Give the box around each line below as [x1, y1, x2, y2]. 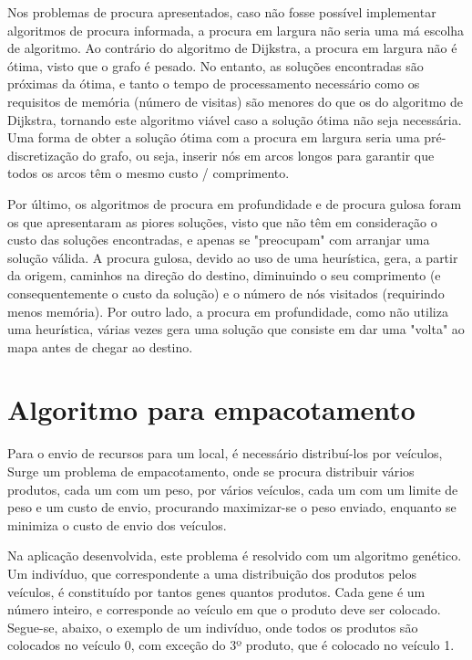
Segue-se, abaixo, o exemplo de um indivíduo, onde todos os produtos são [7, 617, 418, 636]
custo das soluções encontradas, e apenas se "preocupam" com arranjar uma [7, 230, 430, 249]
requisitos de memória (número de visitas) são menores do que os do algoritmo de [7, 91, 464, 110]
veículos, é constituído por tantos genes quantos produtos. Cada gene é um [7, 581, 426, 601]
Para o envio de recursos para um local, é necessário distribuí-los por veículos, [7, 444, 443, 463]
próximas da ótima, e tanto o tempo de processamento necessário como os [7, 74, 420, 93]
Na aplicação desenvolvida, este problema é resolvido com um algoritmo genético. [7, 546, 462, 565]
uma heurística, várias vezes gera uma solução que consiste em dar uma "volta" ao [7, 320, 465, 339]
